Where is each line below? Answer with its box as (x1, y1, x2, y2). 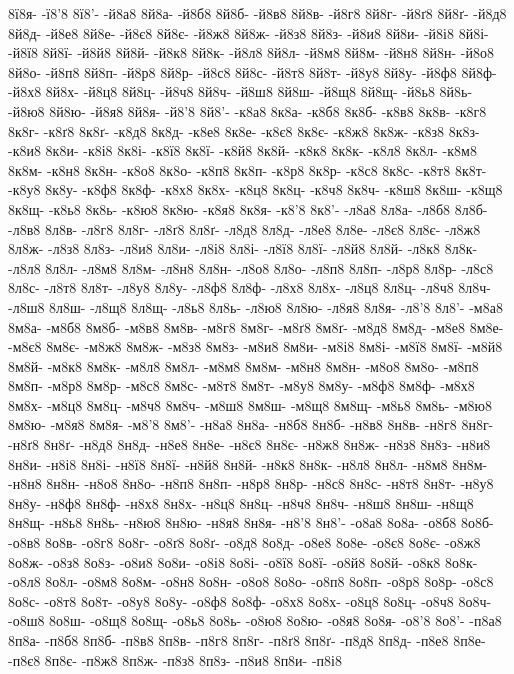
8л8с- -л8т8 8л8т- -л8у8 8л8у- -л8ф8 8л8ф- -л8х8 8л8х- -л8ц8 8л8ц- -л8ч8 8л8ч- (8, 277, 492, 298)
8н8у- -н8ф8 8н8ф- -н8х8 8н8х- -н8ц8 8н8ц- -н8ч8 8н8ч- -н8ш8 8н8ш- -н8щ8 (8, 492, 474, 513)
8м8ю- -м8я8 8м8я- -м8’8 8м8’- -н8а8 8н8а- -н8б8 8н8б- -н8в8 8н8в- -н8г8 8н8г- (8, 414, 494, 435)
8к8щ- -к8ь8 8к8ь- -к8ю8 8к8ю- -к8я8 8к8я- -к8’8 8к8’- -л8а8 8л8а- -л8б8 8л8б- (8, 198, 488, 219)
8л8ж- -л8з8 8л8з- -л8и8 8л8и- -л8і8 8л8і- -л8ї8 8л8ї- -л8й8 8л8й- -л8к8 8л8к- (8, 238, 478, 259)
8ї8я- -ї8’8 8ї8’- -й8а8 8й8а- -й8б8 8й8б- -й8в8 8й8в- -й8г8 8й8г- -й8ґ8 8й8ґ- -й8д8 (8, 3, 507, 23)
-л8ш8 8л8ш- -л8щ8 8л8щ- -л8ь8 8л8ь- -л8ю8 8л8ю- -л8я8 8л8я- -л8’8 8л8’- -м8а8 (8, 296, 503, 317)
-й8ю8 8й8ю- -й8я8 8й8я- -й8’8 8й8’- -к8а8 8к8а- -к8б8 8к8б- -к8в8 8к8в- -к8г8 (8, 100, 487, 121)
